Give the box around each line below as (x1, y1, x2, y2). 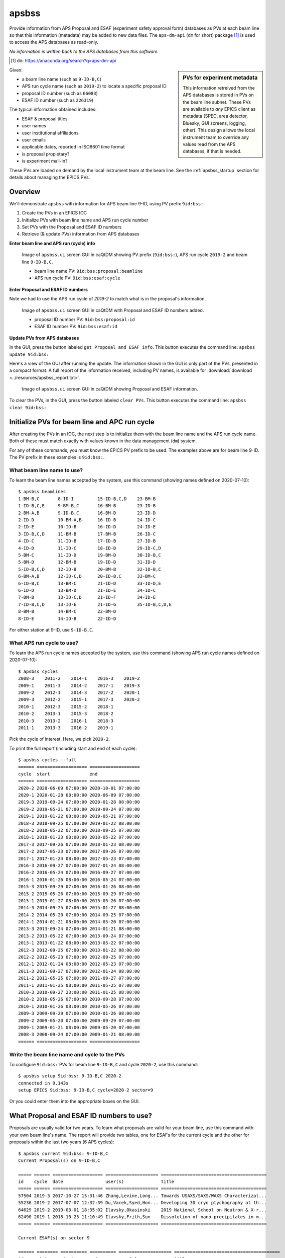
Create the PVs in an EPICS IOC (22, 210, 87, 216)
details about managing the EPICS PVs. (9, 174, 90, 180)
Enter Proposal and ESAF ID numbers (9, 286, 88, 292)
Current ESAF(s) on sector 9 (18, 1235, 90, 1241)
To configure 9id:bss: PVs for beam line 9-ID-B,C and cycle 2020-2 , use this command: (9, 1061, 198, 1067)
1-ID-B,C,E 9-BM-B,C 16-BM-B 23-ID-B (18, 503, 156, 509)
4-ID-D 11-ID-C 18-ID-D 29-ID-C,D (18, 545, 162, 551)
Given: (9, 67, 23, 73)
